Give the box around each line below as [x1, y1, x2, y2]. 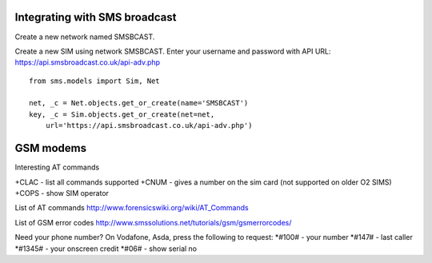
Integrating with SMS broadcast [14, 10, 177, 24]
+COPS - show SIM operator [14, 188, 110, 197]
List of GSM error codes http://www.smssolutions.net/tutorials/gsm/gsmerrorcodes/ [14, 217, 292, 227]
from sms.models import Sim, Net [29, 76, 160, 86]
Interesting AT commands [14, 162, 100, 172]
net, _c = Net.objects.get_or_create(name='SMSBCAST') [29, 98, 249, 108]
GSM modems [14, 141, 87, 155]
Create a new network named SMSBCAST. [14, 32, 155, 42]
